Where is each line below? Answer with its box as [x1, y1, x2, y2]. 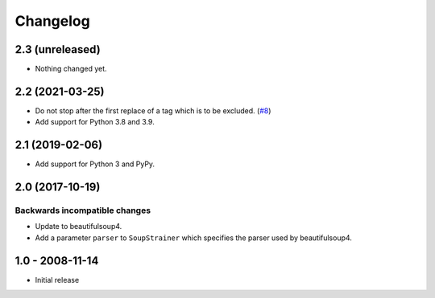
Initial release [35, 275, 80, 284]
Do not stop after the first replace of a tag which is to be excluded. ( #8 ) [35, 105, 271, 116]
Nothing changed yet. [35, 64, 108, 74]
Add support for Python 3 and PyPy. [35, 159, 155, 169]
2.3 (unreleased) [14, 43, 101, 56]
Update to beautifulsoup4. [35, 222, 122, 231]
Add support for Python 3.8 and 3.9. [35, 117, 155, 127]
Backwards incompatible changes [14, 205, 151, 216]
